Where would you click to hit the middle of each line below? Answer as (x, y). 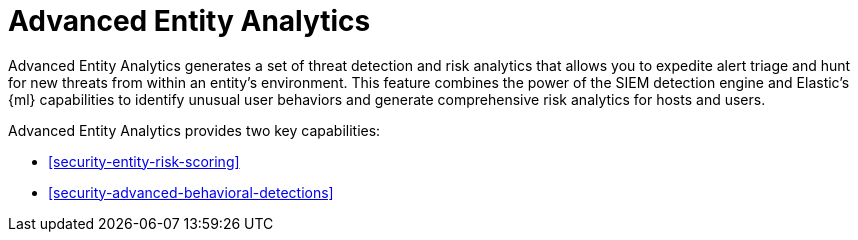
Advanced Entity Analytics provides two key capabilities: (194, 130)
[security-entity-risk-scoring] (144, 161)
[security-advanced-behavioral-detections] (191, 192)
